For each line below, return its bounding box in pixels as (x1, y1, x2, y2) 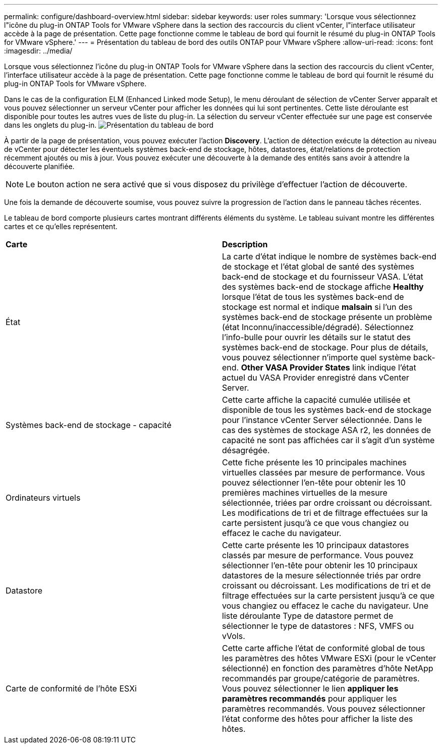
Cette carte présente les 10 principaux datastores (222, 540, 409, 550)
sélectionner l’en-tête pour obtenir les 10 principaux (222, 560, 418, 570)
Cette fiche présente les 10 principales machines (222, 457, 407, 467)
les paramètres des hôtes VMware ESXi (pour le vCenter (222, 653, 436, 663)
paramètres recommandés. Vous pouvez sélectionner (222, 704, 425, 714)
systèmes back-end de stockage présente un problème (222, 312, 432, 322)
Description (222, 239, 268, 249)
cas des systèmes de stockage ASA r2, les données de (222, 425, 431, 435)
